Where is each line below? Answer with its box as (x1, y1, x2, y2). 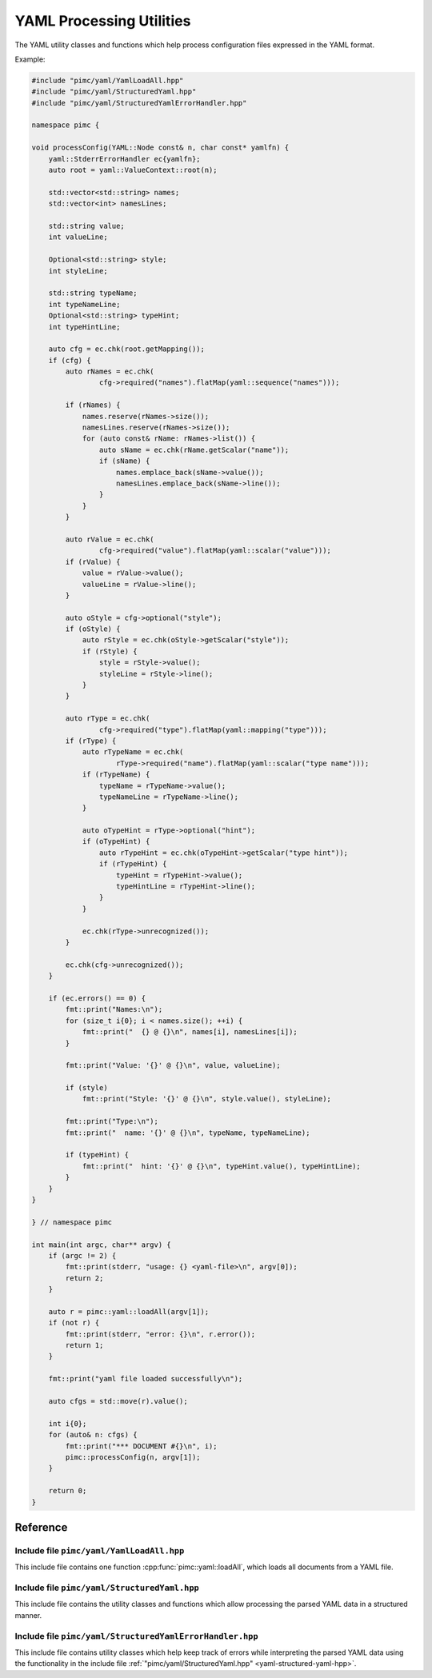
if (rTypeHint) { (98, 860, 167, 869)
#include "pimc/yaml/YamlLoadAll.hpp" (31, 76, 184, 85)
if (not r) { (48, 1318, 100, 1328)
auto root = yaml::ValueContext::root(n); (48, 166, 218, 175)
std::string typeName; (48, 289, 138, 298)
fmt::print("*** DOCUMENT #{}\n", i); (65, 1441, 218, 1451)
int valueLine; (48, 233, 108, 242)
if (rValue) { (65, 557, 121, 566)
